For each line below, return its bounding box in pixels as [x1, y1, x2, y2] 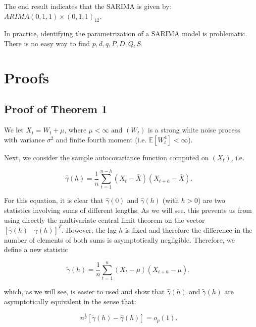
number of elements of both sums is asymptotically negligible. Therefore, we [4, 234, 235, 245]
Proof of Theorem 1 [4, 101, 107, 117]
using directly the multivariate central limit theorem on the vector [4, 214, 205, 225]
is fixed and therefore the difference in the [125, 224, 253, 235]
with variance [4, 134, 45, 144]
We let [4, 125, 24, 135]
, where [64, 125, 87, 135]
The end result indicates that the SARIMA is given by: [4, 1, 172, 11]
